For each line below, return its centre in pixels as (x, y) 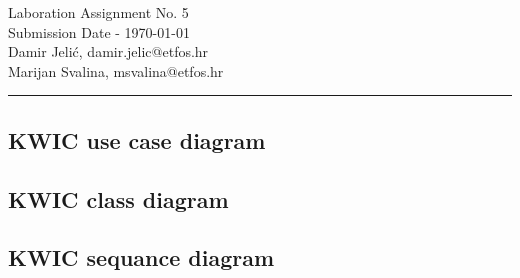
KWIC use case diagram (137, 139)
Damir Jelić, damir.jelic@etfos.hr (108, 51)
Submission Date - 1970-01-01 (99, 31)
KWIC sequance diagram (141, 257)
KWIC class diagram (118, 198)
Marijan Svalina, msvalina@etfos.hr (116, 70)
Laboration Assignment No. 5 (98, 12)
